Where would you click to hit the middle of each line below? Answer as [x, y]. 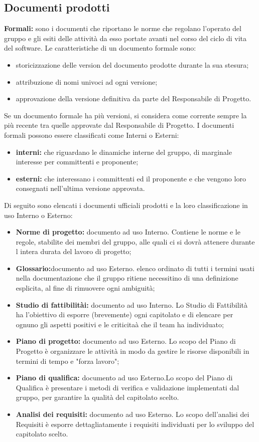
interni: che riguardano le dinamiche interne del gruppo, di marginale [124, 152]
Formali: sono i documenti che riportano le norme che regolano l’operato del [123, 28]
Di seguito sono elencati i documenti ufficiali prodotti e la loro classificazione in [126, 205]
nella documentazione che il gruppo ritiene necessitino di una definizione [127, 278]
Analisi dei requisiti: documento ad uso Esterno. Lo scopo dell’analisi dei [133, 414]
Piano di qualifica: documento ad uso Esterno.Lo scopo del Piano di [124, 378]
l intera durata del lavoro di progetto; [74, 251]
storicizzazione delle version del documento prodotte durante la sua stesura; [132, 64]
